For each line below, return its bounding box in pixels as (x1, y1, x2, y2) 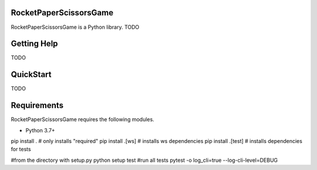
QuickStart (11, 69, 52, 79)
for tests (11, 146, 32, 153)
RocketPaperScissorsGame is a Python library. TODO (11, 24, 140, 31)
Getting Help (11, 39, 58, 49)
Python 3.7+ (25, 126, 55, 134)
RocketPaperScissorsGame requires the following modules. (11, 116, 155, 123)
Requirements (11, 101, 64, 111)
